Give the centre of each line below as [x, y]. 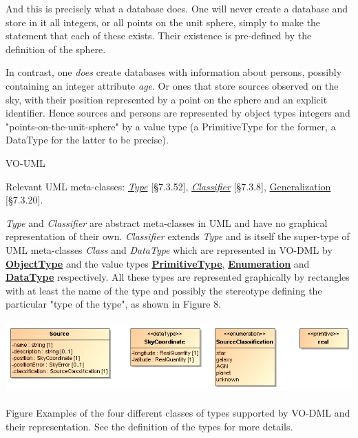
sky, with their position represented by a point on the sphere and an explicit [167, 99]
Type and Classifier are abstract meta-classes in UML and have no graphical [167, 222]
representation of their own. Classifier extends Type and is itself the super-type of [178, 236]
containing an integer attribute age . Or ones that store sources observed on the [172, 85]
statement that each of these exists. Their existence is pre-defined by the [159, 36]
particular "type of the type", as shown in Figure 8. [114, 304]
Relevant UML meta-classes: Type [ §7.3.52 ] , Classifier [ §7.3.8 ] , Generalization [168, 186]
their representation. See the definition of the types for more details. [149, 426]
